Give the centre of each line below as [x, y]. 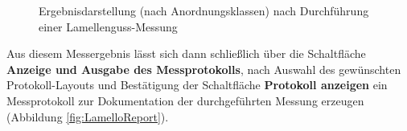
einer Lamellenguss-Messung [108, 26]
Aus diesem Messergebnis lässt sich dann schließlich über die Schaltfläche [186, 53]
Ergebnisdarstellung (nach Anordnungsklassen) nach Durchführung [204, 10]
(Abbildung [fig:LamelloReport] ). [88, 116]
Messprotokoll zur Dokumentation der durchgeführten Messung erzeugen [185, 100]
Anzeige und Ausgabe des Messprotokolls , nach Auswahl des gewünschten [204, 69]
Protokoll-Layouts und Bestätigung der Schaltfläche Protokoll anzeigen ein [197, 85]
